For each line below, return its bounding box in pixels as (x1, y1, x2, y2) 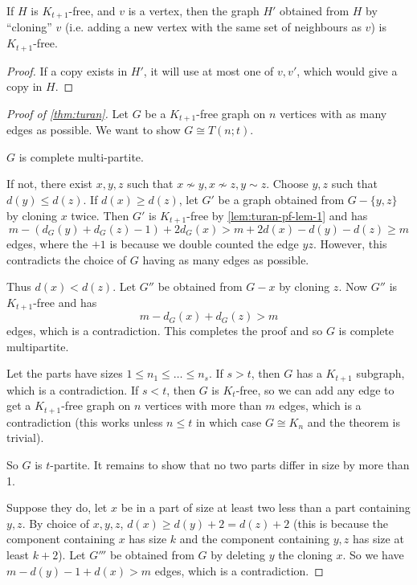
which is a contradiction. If (6, 381, 139, 398)
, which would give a (296, 62, 398, 79)
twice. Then (71, 207, 129, 223)
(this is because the (293, 514, 389, 531)
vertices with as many (280, 104, 387, 121)
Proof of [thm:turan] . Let (6, 104, 129, 121)
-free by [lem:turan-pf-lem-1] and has (186, 207, 368, 223)
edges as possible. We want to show (6, 121, 181, 138)
